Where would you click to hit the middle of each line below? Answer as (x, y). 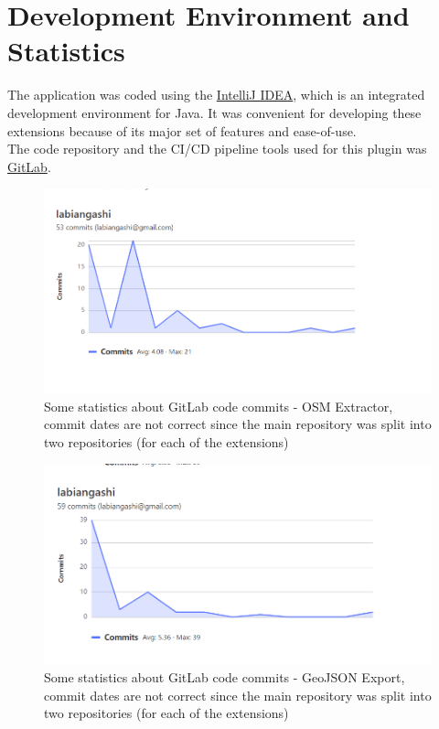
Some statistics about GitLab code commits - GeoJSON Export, (225, 677)
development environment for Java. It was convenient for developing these (214, 112)
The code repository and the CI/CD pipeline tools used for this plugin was (217, 149)
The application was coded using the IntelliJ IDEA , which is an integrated (216, 95)
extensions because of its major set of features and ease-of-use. (182, 130)
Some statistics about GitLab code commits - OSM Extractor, (219, 406)
